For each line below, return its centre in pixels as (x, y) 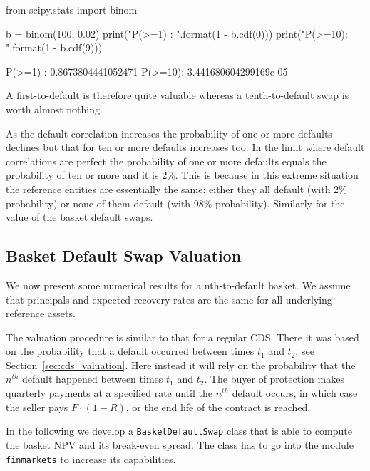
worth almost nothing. (54, 109)
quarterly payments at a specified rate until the (109, 393)
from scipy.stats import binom (72, 9)
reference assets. (41, 313)
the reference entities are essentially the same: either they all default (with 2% (176, 188)
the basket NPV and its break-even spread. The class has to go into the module (180, 444)
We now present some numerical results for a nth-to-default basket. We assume (178, 285)
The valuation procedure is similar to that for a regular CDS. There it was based (183, 337)
